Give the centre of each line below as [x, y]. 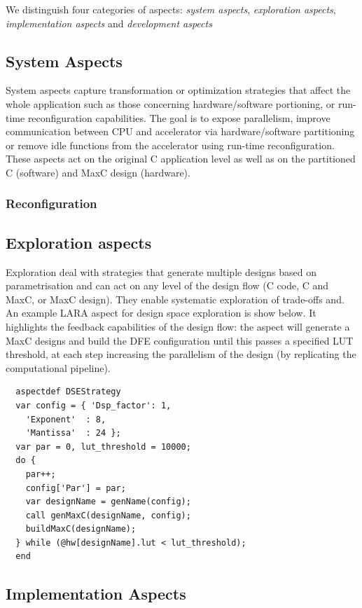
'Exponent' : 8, [66, 419]
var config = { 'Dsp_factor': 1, [93, 405]
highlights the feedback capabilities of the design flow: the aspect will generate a [178, 326]
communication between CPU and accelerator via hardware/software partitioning [180, 131]
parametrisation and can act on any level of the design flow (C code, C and [167, 285]
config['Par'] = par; [76, 488]
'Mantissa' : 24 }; [73, 433]
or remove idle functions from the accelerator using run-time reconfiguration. [170, 145]
